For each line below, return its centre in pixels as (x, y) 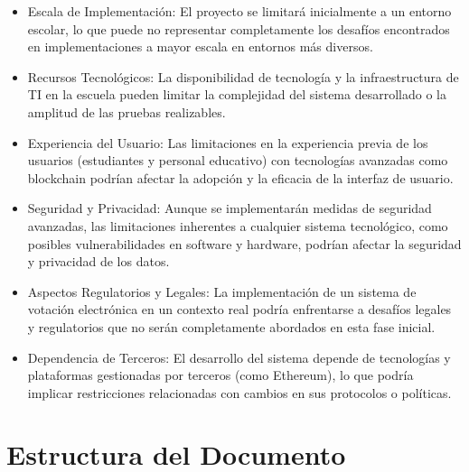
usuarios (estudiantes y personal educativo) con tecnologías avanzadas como (238, 160)
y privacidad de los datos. (98, 261)
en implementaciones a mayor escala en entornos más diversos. (200, 46)
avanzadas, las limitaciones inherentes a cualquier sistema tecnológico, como (238, 225)
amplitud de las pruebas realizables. (127, 111)
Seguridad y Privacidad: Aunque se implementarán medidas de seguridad (230, 208)
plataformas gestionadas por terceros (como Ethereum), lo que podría (220, 375)
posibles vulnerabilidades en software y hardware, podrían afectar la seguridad (244, 243)
